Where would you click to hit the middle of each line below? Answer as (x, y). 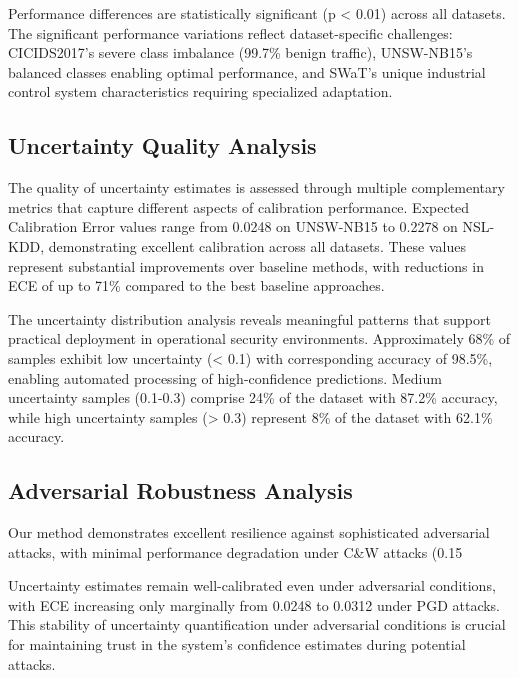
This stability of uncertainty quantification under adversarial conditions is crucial (257, 624)
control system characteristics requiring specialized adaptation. (200, 91)
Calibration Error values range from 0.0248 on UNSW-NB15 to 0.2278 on (233, 226)
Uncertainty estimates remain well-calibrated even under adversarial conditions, (252, 585)
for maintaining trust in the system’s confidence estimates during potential (237, 644)
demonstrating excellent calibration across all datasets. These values (257, 245)
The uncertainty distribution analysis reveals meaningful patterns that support (249, 318)
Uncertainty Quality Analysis (162, 145)
